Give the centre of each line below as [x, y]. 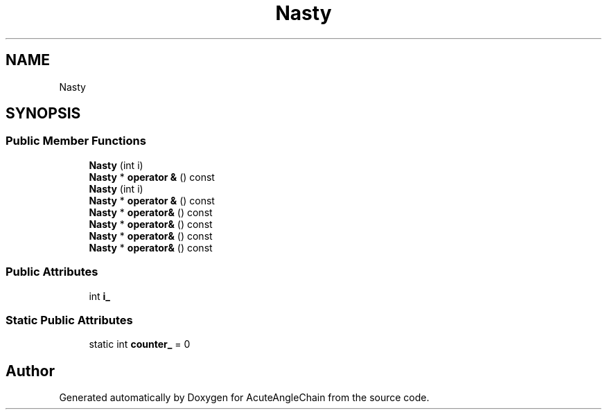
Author [30, 371]
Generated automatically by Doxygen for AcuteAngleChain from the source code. [244, 398]
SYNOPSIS [43, 114]
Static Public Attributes [69, 320]
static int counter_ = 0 [140, 344]
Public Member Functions [76, 141]
